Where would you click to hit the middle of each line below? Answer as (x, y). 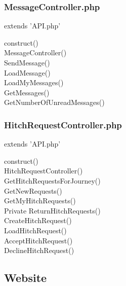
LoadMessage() (27, 72)
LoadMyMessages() (34, 82)
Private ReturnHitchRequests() (52, 210)
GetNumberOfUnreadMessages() (54, 102)
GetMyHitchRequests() (40, 201)
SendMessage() (27, 62)
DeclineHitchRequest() (39, 250)
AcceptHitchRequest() (38, 240)
